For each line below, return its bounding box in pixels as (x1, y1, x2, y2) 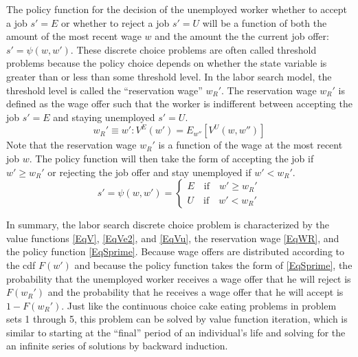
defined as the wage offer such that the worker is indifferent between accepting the (6, 96, 353, 111)
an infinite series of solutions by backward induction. (6, 338, 228, 353)
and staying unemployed (53, 109, 155, 124)
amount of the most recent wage (6, 29, 142, 43)
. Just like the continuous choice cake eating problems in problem (61, 298, 337, 312)
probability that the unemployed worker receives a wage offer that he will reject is (6, 271, 351, 285)
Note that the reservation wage (6, 138, 137, 152)
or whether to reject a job (61, 15, 170, 30)
